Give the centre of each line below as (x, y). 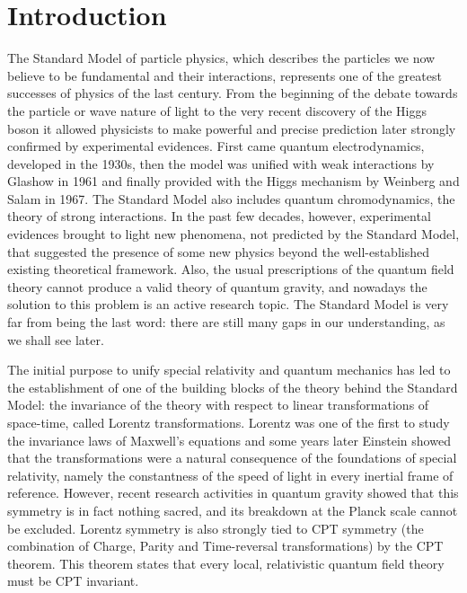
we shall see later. (56, 339)
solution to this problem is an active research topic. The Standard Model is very (228, 304)
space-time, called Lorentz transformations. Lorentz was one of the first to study (229, 422)
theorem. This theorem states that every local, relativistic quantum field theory (226, 563)
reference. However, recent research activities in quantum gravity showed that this (233, 493)
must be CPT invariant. (73, 581)
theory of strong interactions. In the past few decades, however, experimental (219, 216)
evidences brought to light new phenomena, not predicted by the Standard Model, (233, 234)
